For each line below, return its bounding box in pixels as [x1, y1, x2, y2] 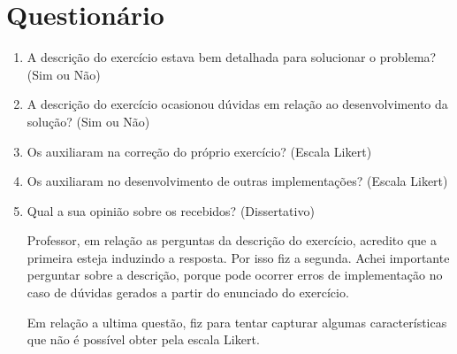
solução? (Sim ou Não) [27, 112, 150, 130]
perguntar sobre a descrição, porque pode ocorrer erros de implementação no [27, 265, 443, 284]
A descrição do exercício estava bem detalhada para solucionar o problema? [27, 48, 437, 66]
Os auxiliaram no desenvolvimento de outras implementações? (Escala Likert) [27, 172, 448, 190]
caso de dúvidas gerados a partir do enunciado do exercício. [27, 283, 349, 302]
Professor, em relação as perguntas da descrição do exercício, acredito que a [27, 231, 437, 250]
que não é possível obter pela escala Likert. [27, 330, 260, 349]
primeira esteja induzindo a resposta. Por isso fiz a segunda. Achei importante [27, 248, 450, 266]
